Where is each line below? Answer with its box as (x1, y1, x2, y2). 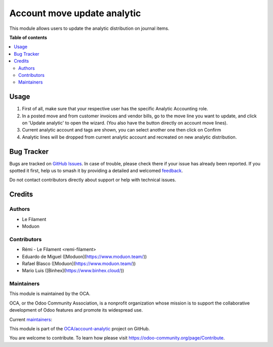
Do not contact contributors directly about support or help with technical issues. (9, 177, 176, 183)
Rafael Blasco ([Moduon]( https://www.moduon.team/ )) (22, 261, 136, 267)
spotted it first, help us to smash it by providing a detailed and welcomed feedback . (9, 167, 183, 174)
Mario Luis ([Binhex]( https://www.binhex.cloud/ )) (22, 268, 124, 274)
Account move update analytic (9, 8, 141, 19)
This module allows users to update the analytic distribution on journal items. (9, 25, 169, 31)
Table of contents (9, 34, 48, 40)
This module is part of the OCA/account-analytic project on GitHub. (9, 326, 150, 331)
